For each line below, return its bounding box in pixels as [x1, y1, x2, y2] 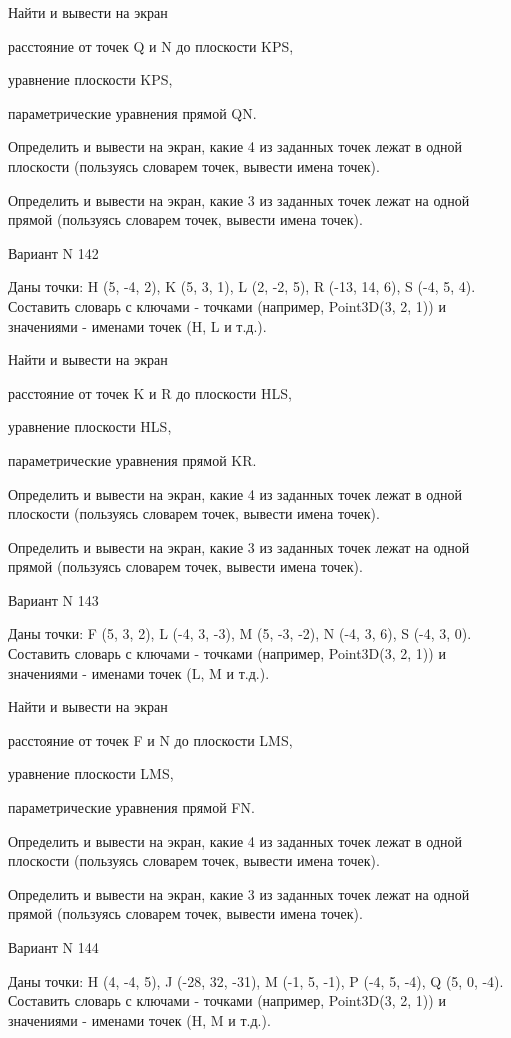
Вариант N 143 [8, 589, 99, 610]
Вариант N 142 [8, 242, 99, 263]
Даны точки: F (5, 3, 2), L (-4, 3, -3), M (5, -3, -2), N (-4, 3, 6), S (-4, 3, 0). [8, 623, 472, 644]
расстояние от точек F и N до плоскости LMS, [8, 729, 293, 750]
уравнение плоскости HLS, [8, 416, 172, 437]
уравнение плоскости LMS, [8, 763, 174, 784]
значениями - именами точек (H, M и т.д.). [8, 1009, 271, 1030]
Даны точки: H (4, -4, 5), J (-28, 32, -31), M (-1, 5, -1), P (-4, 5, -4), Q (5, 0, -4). [8, 970, 504, 991]
